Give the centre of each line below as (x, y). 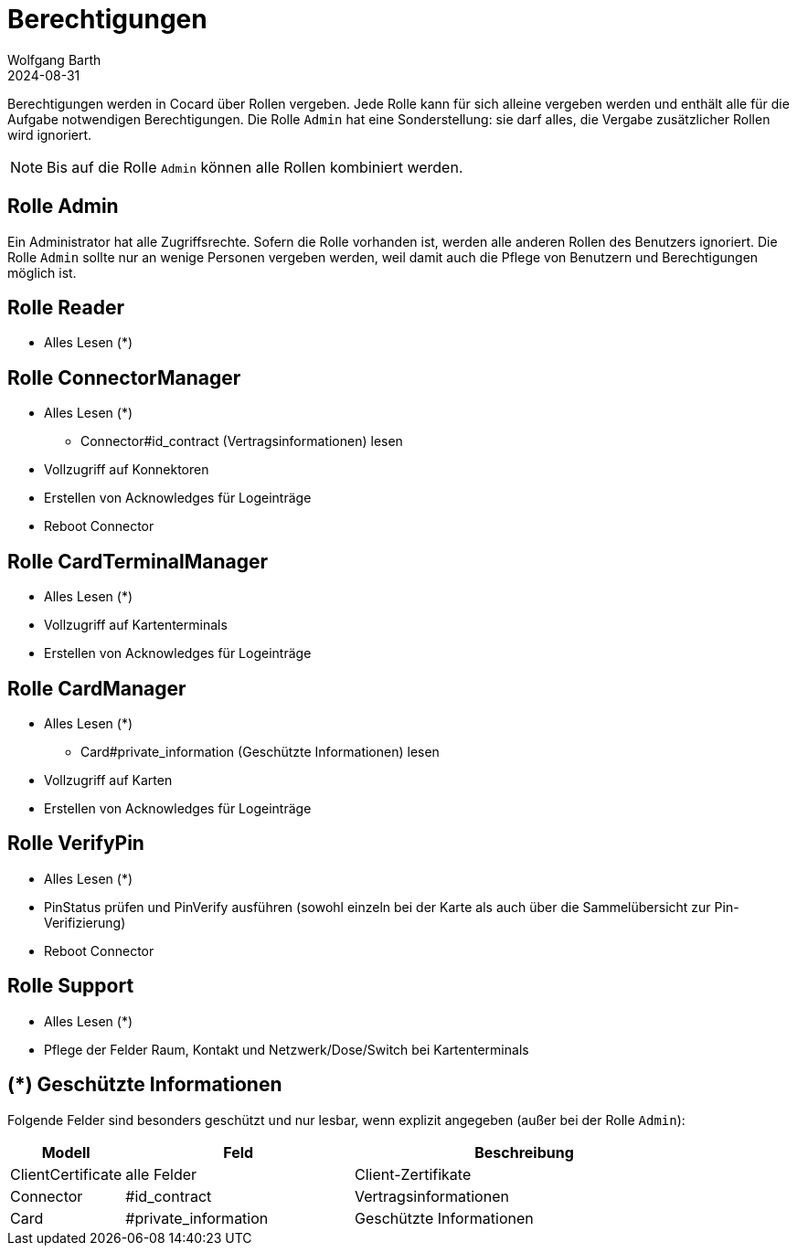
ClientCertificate (66, 1174)
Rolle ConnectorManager (124, 377)
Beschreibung (524, 1152)
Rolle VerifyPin (76, 844)
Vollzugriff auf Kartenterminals (136, 625)
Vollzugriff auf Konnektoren (127, 470)
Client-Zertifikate (413, 1174)
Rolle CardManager (97, 688)
